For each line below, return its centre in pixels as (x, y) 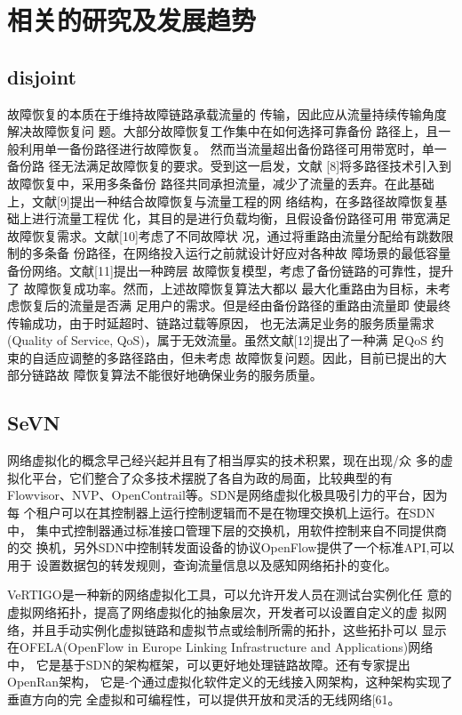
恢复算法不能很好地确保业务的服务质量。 (204, 375)
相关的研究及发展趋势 (132, 20)
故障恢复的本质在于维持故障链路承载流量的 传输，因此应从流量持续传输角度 (227, 113)
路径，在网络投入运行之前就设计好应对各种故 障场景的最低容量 (268, 253)
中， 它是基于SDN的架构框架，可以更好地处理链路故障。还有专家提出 (209, 664)
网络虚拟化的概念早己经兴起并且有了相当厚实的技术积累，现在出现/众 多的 (224, 460)
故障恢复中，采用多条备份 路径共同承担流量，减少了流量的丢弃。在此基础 (221, 183)
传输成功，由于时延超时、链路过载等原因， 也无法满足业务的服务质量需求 (221, 322)
